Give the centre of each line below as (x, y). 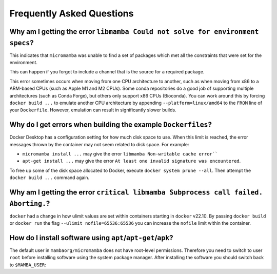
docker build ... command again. (50, 178)
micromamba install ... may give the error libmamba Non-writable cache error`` (120, 154)
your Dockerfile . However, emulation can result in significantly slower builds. (93, 110)
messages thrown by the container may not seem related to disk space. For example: (99, 144)
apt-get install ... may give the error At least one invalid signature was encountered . (132, 161)
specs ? (22, 43)
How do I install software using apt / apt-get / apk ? (92, 238)
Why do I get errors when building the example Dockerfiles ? (111, 125)
